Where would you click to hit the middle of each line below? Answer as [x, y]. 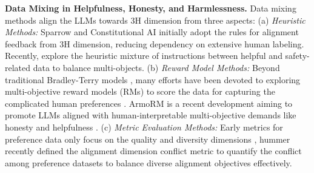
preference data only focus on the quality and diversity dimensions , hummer [148, 139]
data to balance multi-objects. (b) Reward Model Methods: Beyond [156, 67]
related [18, 67]
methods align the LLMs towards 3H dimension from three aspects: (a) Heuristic [155, 20]
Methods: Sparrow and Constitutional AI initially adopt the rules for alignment [152, 32]
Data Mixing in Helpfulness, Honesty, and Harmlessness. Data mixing [151, 8]
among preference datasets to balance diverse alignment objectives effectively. [149, 162]
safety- [297, 56]
